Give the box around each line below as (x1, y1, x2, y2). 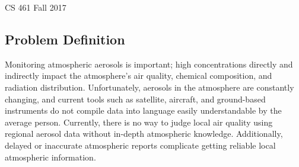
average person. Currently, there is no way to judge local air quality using (5, 115, 273, 128)
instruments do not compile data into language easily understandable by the (5, 104, 282, 117)
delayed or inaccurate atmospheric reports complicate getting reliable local (5, 139, 276, 151)
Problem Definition (5, 30, 125, 48)
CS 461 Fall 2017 (5, 1, 66, 13)
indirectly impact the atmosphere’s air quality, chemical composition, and (5, 69, 272, 82)
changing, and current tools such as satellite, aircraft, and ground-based (5, 92, 266, 105)
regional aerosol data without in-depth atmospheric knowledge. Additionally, (5, 127, 283, 140)
